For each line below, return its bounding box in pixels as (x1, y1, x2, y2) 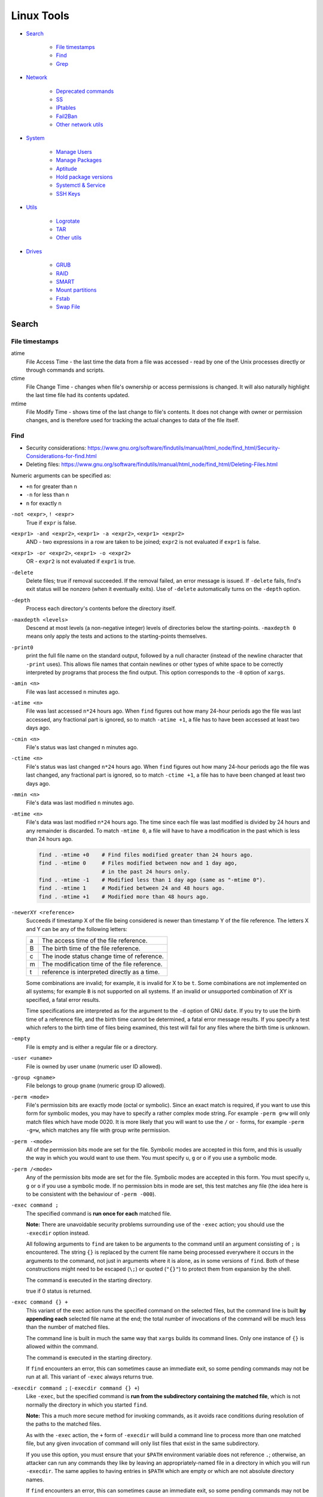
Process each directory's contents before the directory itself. (26, 605, 176, 612)
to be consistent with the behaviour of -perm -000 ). (26, 1190, 157, 1198)
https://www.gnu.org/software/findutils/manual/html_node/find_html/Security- (87, 444, 281, 451)
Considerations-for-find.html (26, 452, 97, 459)
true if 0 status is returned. (26, 1287, 92, 1295)
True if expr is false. (26, 519, 77, 526)
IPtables (56, 104, 76, 111)
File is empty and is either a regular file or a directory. (26, 1043, 158, 1050)
